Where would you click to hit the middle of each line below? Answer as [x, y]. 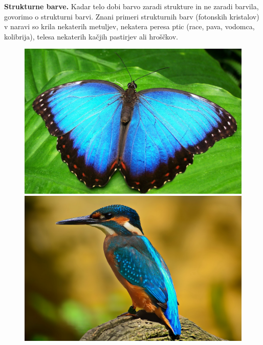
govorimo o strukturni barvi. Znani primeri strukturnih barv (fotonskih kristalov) [132, 16]
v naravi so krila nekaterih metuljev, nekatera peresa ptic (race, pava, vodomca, [129, 26]
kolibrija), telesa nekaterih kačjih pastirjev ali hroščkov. [91, 36]
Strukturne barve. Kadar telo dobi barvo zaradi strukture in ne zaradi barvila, [131, 6]
